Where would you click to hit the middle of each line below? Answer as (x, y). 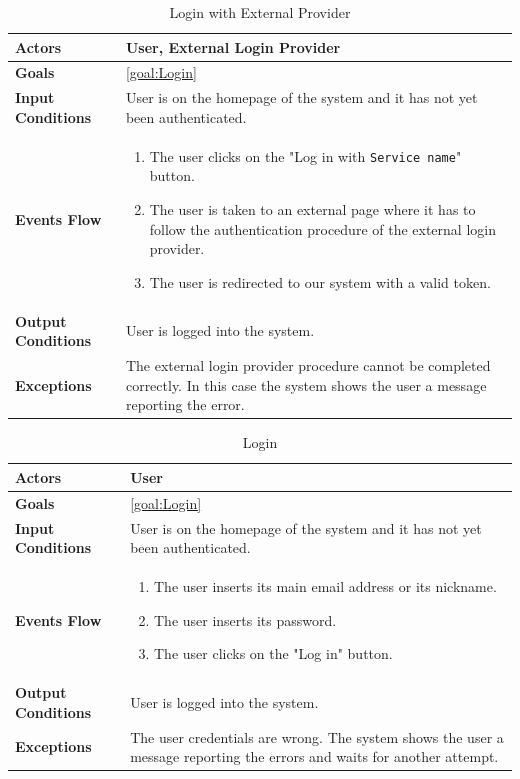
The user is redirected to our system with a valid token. (320, 281)
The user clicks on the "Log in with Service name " (305, 155)
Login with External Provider (260, 12)
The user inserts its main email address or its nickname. (325, 586)
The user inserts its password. (245, 619)
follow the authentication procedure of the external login (322, 228)
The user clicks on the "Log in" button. (273, 653)
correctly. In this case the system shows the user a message (306, 384)
